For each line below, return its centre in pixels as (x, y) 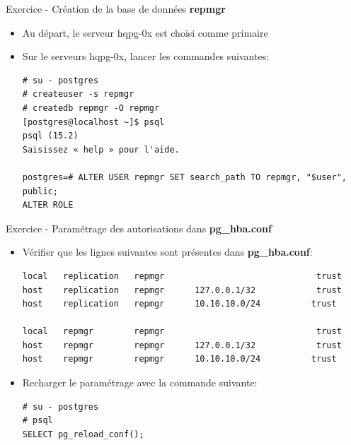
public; (40, 191)
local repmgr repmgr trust (182, 332)
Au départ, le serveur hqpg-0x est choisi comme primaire (145, 32)
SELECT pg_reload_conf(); (83, 434)
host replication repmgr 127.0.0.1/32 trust (182, 290)
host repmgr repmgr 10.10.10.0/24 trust (179, 359)
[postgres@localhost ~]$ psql (93, 122)
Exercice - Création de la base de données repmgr (116, 8)
